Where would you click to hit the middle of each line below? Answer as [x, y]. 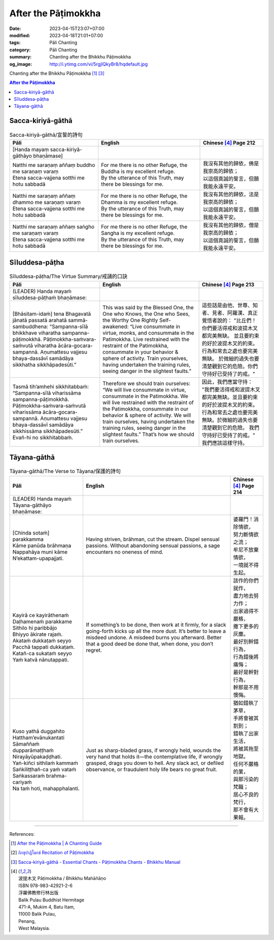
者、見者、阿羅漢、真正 [230, 313]
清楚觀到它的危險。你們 [230, 366]
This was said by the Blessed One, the [148, 307]
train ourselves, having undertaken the [148, 421]
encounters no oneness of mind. [125, 552]
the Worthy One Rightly [130, 320]
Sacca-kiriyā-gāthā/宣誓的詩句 [46, 135]
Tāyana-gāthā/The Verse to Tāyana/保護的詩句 [65, 472]
